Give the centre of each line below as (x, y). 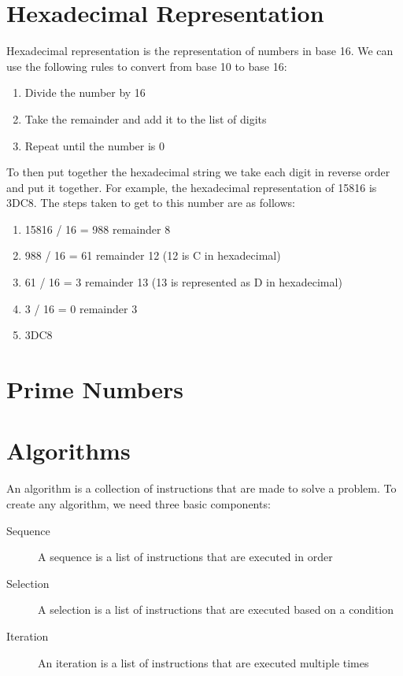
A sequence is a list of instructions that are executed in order (185, 557)
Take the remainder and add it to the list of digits (146, 118)
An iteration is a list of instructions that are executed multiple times (203, 662)
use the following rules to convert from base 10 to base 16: (147, 66)
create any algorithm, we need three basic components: (139, 503)
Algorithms (68, 451)
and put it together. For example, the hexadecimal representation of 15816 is (192, 187)
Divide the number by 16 (85, 92)
